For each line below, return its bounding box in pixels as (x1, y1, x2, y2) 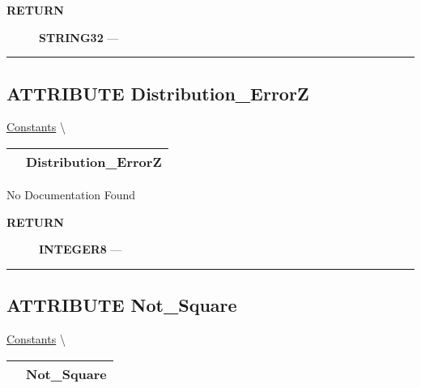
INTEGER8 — (39, 241, 122, 258)
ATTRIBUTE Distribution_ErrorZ (6, 80, 309, 105)
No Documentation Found (6, 185, 136, 203)
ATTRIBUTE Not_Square (6, 292, 237, 318)
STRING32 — (39, 28, 119, 45)
